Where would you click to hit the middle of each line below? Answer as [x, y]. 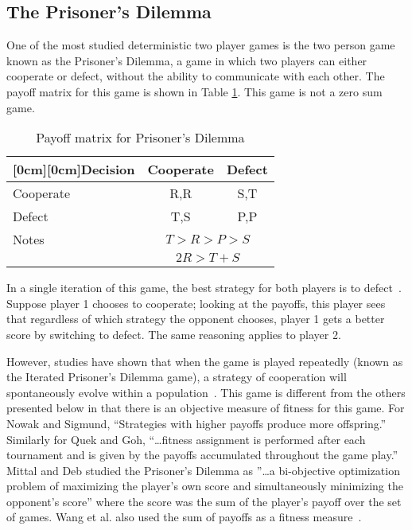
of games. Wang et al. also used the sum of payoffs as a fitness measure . [184, 517]
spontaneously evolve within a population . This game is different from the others [206, 392]
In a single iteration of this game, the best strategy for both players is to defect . [204, 288]
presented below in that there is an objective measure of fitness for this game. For [206, 408]
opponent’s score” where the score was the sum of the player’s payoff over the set [204, 501]
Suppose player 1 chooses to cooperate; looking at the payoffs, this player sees [196, 303]
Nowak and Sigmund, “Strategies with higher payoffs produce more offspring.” [196, 423]
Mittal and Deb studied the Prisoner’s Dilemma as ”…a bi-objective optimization [203, 470]
